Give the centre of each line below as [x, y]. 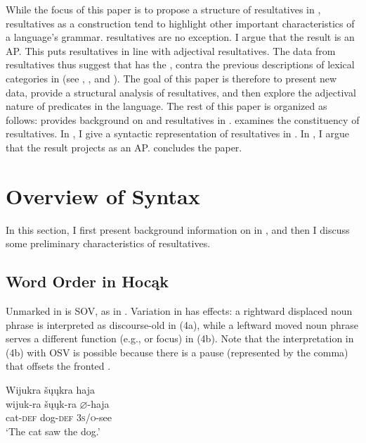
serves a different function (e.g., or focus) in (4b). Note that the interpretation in [180, 338]
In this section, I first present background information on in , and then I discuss [178, 229]
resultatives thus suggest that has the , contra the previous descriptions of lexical [180, 64]
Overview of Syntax [103, 195]
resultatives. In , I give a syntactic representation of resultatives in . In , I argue [178, 133]
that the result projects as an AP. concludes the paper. [124, 147]
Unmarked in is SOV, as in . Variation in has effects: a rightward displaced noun [179, 311]
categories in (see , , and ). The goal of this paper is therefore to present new [171, 78]
